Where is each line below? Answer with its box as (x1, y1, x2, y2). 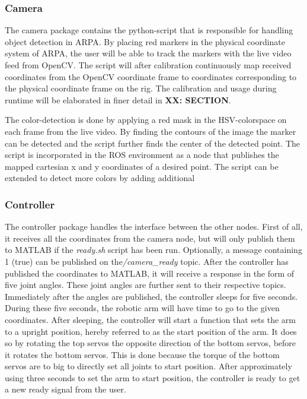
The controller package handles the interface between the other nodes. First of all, (5, 220, 303, 233)
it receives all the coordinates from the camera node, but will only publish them (5, 232, 295, 244)
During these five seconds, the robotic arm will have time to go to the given (5, 302, 280, 314)
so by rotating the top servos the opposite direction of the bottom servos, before (5, 337, 296, 349)
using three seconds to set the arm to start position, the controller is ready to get (5, 371, 300, 384)
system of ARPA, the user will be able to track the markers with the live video (5, 47, 292, 59)
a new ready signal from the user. (5, 383, 126, 395)
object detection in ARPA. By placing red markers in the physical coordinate (5, 35, 286, 47)
